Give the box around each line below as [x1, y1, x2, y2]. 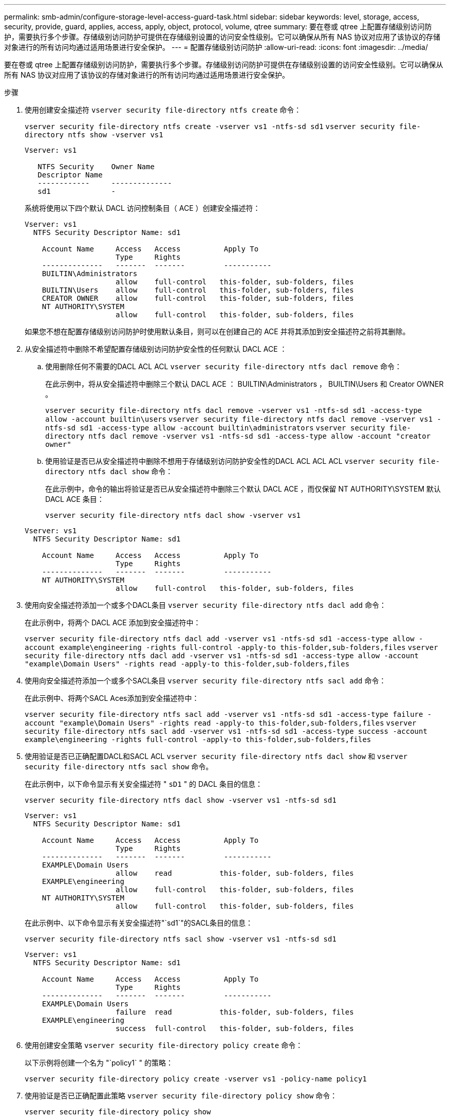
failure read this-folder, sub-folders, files [116, 1008, 354, 1016]
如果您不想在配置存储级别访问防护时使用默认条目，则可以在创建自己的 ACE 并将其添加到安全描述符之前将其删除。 [25, 327, 410, 336]
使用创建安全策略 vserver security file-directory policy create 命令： [25, 1041, 303, 1050]
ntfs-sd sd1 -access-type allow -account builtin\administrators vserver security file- [45, 424, 411, 432]
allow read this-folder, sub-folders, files [116, 869, 354, 877]
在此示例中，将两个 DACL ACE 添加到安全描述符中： [25, 618, 201, 627]
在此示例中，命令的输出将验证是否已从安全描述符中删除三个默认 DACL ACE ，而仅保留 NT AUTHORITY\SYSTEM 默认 [45, 484, 441, 493]
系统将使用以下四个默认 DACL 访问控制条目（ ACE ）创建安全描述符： [25, 204, 260, 212]
